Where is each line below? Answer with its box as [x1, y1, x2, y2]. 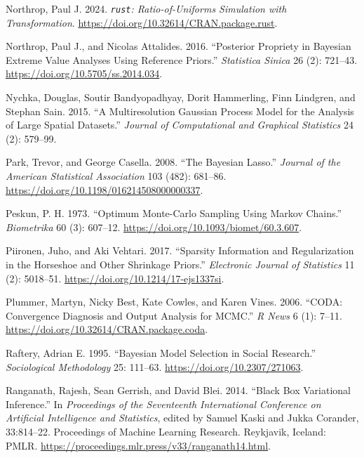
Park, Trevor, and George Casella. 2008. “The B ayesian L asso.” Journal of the [6, 155, 341, 169]
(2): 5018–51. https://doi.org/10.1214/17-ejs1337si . [6, 270, 224, 285]
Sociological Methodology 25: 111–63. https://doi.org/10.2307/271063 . [6, 359, 304, 374]
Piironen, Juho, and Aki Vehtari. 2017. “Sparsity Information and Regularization [6, 243, 354, 258]
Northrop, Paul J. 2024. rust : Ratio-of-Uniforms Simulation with [6, 1, 287, 15]
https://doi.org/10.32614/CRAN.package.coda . [6, 322, 208, 336]
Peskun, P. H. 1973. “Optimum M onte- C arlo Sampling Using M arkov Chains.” [6, 206, 342, 221]
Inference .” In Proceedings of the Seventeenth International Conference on [6, 396, 321, 411]
